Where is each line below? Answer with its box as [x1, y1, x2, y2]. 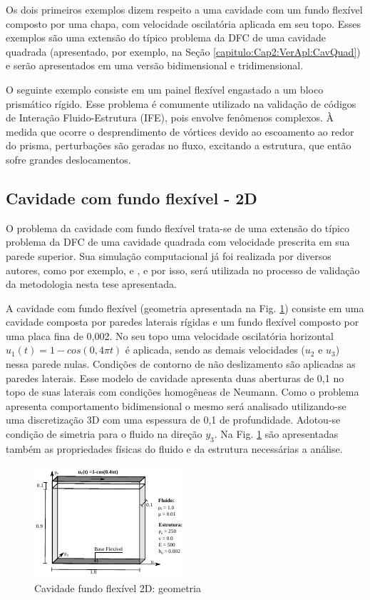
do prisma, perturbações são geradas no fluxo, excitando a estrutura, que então [6, 138, 351, 153]
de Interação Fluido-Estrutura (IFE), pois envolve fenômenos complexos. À [6, 110, 334, 125]
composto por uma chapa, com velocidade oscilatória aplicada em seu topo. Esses [6, 16, 361, 31]
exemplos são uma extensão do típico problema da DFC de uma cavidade [6, 30, 327, 45]
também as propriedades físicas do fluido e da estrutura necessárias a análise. [6, 441, 343, 456]
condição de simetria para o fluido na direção [6, 426, 202, 441]
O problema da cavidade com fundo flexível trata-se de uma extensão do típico [6, 220, 350, 235]
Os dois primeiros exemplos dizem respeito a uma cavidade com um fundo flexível [6, 2, 363, 16]
